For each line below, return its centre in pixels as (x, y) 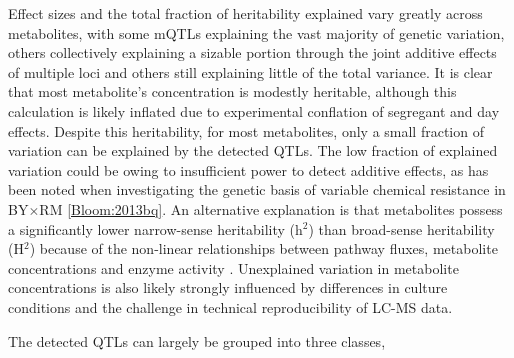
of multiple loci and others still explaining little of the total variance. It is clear (250, 71)
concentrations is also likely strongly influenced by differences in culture (228, 287)
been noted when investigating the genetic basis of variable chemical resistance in (257, 189)
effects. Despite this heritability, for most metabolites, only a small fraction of (246, 130)
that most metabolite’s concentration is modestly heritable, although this (232, 91)
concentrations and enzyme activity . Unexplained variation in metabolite (233, 267)
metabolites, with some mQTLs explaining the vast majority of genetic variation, (256, 32)
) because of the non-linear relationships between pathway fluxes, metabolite (263, 248)
